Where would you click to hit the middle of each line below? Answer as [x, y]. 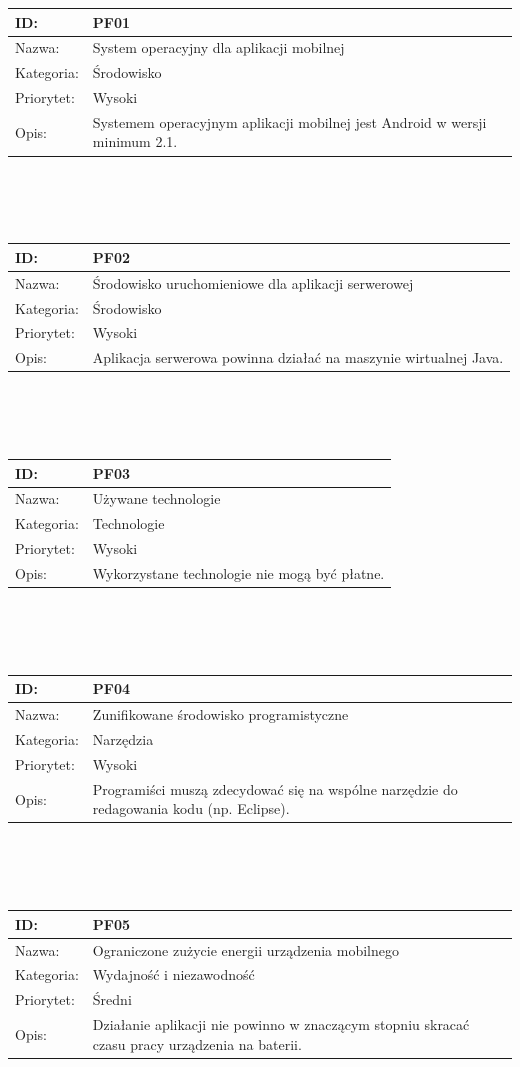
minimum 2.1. [135, 141]
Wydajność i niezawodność [173, 974]
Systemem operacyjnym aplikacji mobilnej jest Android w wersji [289, 121]
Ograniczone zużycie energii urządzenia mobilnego [245, 949]
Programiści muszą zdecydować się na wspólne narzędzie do [275, 788]
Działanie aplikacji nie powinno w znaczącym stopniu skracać [281, 1024]
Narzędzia [123, 739]
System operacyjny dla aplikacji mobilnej [218, 47]
